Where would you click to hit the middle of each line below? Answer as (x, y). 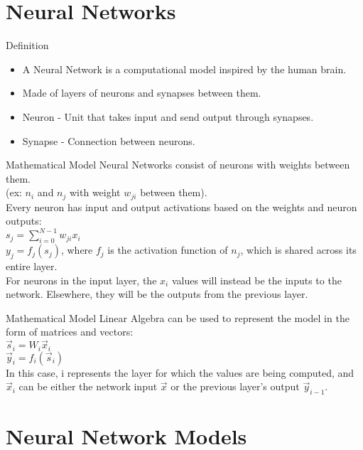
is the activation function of (168, 250)
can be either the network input (88, 386)
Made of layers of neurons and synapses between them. (142, 93)
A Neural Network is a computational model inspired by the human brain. (184, 69)
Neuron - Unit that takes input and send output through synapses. (168, 116)
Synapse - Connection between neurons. (109, 140)
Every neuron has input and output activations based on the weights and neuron (181, 207)
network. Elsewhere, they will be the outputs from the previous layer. (157, 294)
